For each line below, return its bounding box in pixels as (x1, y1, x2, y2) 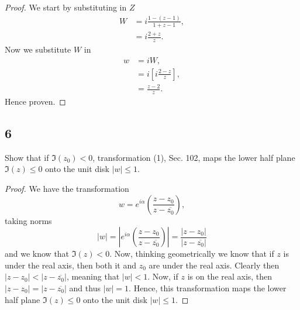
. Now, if (147, 270, 178, 283)
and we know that (5, 247, 70, 260)
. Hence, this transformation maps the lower (129, 281, 287, 294)
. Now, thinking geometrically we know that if (109, 247, 274, 260)
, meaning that (66, 270, 120, 283)
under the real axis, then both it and (5, 259, 136, 271)
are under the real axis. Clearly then (149, 259, 280, 271)
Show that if (5, 151, 49, 163)
